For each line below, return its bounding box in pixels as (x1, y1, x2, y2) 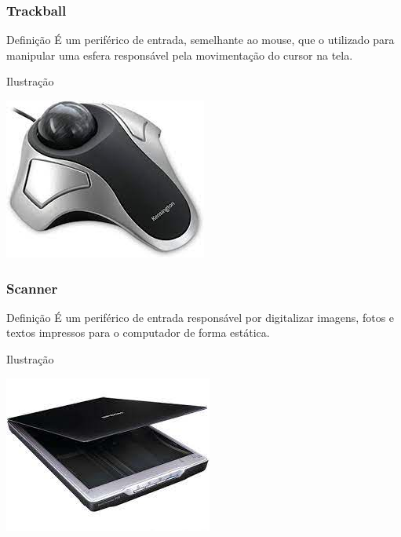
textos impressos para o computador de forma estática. (6, 324, 270, 341)
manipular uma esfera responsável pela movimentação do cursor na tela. (6, 46, 353, 63)
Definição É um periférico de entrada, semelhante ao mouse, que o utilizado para (6, 31, 395, 48)
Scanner (6, 278, 58, 298)
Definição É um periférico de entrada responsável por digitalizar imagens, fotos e (6, 309, 395, 325)
